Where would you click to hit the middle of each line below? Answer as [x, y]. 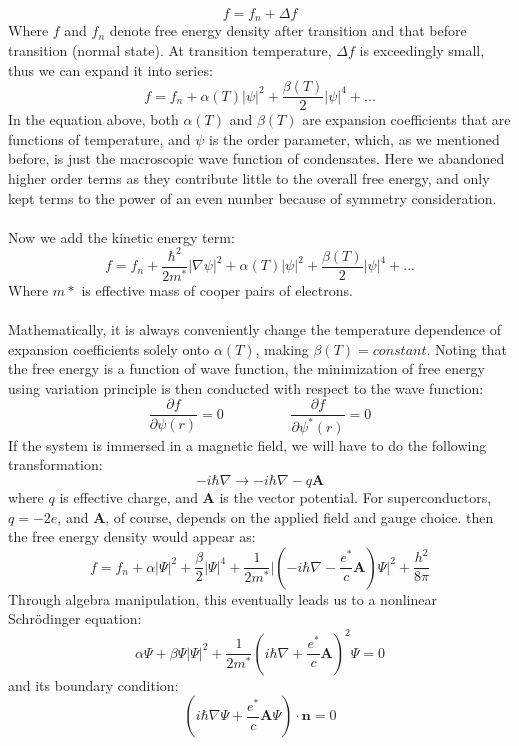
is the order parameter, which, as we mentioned [354, 138]
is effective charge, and [128, 497]
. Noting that [467, 348]
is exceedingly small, [422, 50]
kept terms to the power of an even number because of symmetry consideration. [252, 197]
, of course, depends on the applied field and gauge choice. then [299, 516]
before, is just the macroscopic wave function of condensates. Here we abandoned [256, 158]
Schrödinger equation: [75, 618]
